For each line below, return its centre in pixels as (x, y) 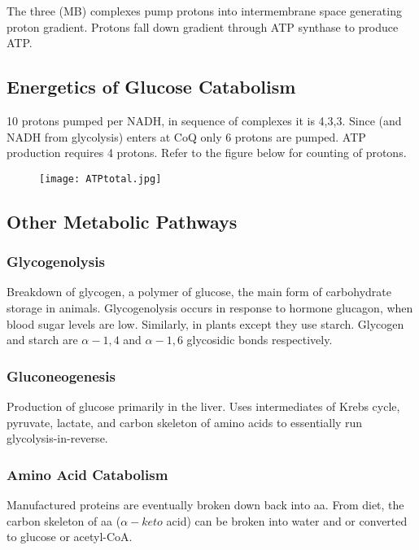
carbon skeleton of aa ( (64, 520)
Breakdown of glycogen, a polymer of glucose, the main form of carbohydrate (199, 292)
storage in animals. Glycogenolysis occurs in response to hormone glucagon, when (210, 308)
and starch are (42, 340)
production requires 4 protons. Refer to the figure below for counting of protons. (207, 153)
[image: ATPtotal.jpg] (100, 179)
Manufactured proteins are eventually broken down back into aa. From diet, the (205, 505)
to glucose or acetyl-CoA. (70, 537)
